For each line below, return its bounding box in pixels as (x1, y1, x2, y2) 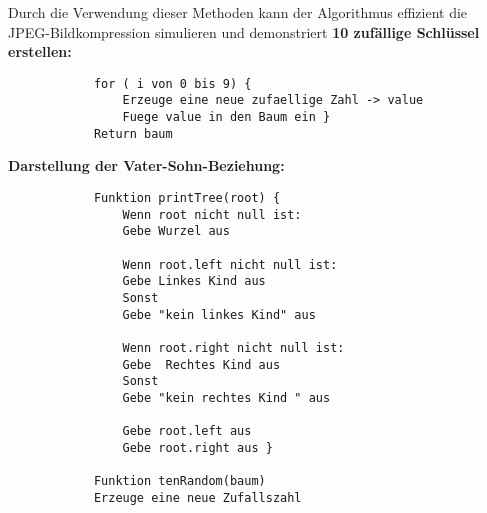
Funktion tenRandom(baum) (93, 474, 266, 489)
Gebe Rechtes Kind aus (122, 357, 281, 372)
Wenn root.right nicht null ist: (122, 340, 345, 355)
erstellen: (8, 41, 72, 62)
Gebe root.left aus (122, 424, 252, 439)
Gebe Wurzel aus (122, 224, 230, 239)
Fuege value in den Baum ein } (122, 110, 331, 125)
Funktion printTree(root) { (93, 191, 281, 205)
